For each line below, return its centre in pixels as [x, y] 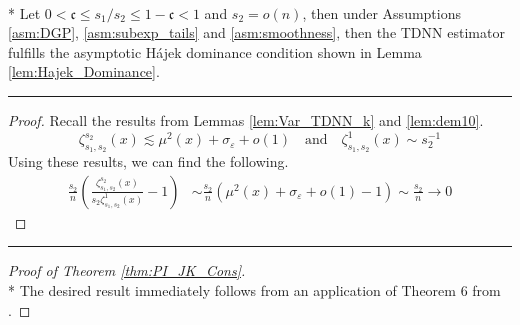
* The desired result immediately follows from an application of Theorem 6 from [254, 290]
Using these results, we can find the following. [148, 161]
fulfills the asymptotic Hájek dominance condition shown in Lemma [215, 51]
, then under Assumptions [382, 12]
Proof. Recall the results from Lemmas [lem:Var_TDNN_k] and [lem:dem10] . [246, 119]
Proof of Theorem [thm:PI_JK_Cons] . [127, 270]
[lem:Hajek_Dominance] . [84, 71]
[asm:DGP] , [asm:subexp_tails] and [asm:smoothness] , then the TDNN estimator [256, 32]
